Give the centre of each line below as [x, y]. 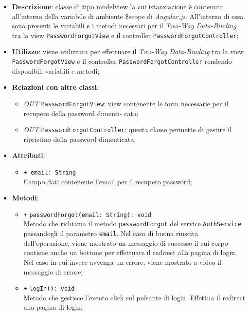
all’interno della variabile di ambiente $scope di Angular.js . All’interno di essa [128, 16]
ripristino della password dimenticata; [80, 139]
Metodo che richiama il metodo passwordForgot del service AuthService [133, 224]
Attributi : [28, 155]
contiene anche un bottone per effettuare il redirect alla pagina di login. [130, 252]
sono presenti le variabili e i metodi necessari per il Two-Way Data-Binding [124, 26]
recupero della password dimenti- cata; [81, 113]
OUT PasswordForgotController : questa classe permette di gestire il [127, 129]
